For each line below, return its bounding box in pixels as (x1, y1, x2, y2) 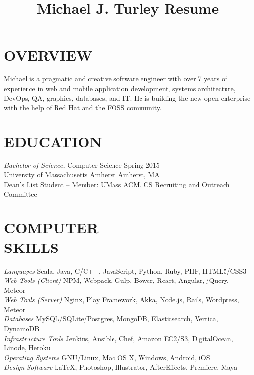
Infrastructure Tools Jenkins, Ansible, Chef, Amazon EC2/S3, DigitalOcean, (4, 333, 233, 343)
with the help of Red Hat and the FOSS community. (4, 102, 162, 113)
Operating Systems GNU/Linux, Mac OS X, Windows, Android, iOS (4, 352, 210, 362)
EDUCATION (4, 131, 102, 151)
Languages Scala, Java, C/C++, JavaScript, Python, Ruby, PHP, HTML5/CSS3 (4, 265, 247, 276)
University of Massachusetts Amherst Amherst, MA (4, 169, 160, 180)
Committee (4, 188, 37, 199)
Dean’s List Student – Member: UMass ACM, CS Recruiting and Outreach (4, 179, 230, 189)
